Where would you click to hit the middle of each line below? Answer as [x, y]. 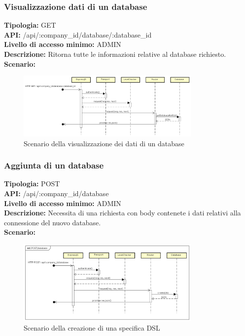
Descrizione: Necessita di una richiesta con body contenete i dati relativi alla [122, 213]
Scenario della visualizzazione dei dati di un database [104, 143]
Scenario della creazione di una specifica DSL [92, 328]
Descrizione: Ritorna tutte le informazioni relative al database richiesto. [115, 54]
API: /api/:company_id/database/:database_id [78, 34]
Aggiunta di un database [54, 165]
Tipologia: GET [30, 25]
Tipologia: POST [32, 184]
